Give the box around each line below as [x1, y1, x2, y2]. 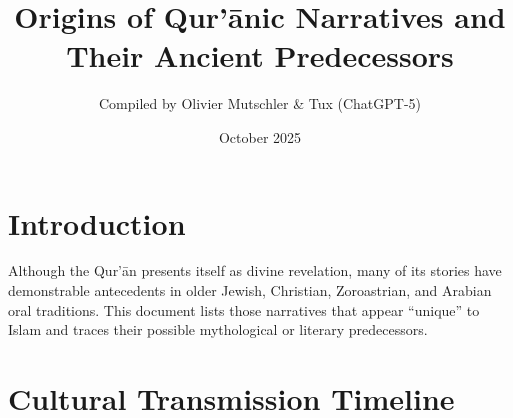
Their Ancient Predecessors [66, 35, 454, 76]
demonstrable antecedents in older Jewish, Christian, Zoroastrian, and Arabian [8, 280, 492, 301]
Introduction [8, 202, 186, 243]
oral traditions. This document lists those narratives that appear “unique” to [8, 299, 480, 320]
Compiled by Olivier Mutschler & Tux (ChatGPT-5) [98, 93, 422, 114]
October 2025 [218, 126, 302, 147]
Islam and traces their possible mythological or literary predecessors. [8, 319, 428, 340]
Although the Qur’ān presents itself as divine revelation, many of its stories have [8, 260, 502, 281]
